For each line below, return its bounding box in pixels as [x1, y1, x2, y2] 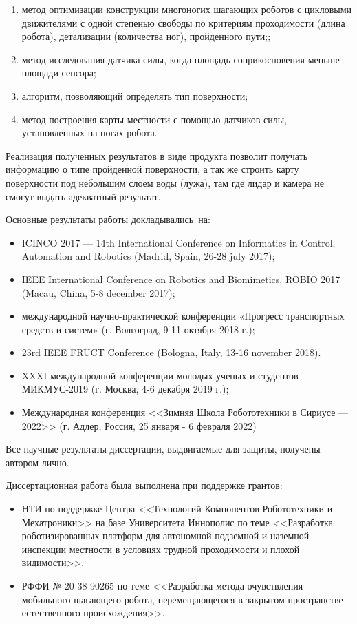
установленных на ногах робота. [21, 125, 158, 140]
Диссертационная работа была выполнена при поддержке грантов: [6, 478, 283, 492]
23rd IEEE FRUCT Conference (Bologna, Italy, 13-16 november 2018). [21, 345, 321, 360]
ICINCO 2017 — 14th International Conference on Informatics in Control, [21, 235, 336, 249]
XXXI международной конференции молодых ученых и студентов [21, 368, 299, 382]
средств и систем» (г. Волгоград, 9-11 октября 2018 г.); [21, 322, 255, 336]
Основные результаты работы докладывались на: [6, 212, 210, 227]
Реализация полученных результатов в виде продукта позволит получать [6, 148, 308, 163]
